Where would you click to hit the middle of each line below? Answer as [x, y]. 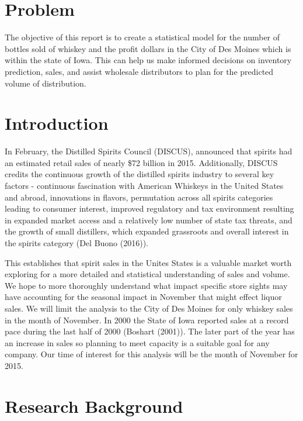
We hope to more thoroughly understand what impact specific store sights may [146, 285]
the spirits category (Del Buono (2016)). [77, 242]
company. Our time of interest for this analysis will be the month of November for [151, 354]
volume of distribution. [46, 83]
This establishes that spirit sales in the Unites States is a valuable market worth [148, 262]
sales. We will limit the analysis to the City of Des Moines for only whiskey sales [149, 308]
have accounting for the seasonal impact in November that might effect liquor [143, 297]
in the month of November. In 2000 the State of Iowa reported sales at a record [147, 320]
